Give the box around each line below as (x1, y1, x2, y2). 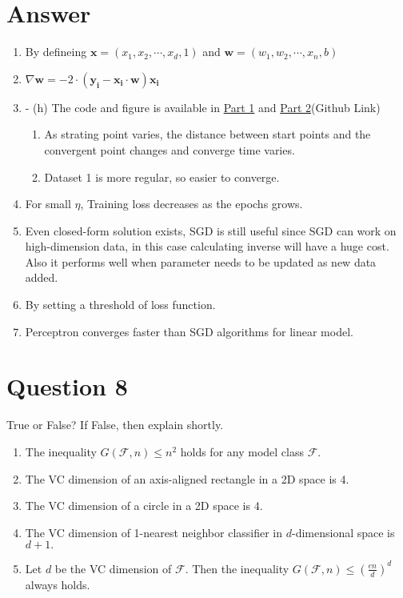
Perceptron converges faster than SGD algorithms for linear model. (25, 323, 353, 339)
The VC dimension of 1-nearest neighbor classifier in (25, 524, 283, 540)
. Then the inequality (185, 560, 289, 576)
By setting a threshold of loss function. (25, 296, 216, 313)
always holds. (25, 576, 90, 592)
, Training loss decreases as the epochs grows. (80, 195, 303, 212)
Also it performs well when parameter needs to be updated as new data (25, 253, 377, 270)
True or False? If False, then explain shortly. (6, 416, 224, 433)
